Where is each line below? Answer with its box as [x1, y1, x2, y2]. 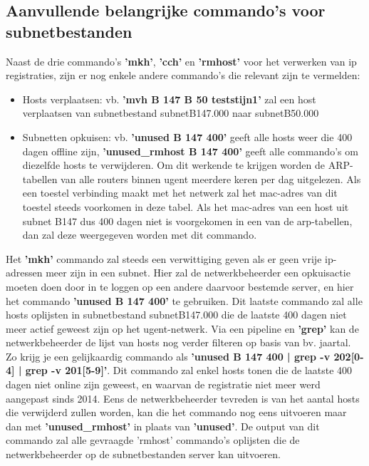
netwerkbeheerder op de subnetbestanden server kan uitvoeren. [6, 447, 281, 462]
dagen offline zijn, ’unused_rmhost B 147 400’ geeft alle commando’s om [22, 143, 358, 158]
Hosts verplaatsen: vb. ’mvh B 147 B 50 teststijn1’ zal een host [22, 91, 316, 106]
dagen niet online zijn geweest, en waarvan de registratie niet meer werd [6, 377, 321, 392]
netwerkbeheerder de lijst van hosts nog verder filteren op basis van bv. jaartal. [6, 335, 351, 350]
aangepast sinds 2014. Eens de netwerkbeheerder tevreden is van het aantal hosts [6, 390, 360, 405]
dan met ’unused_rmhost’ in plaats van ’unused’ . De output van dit [6, 418, 320, 433]
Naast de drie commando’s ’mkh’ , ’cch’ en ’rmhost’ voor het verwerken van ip [6, 53, 357, 68]
